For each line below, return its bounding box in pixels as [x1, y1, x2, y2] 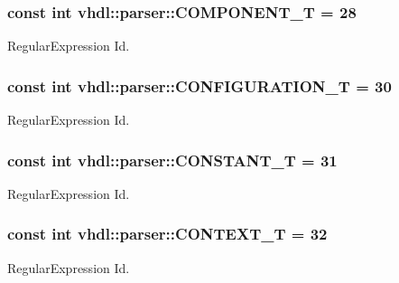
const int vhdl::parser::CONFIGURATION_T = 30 [7, 74, 392, 97]
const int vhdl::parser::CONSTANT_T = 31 [7, 148, 338, 171]
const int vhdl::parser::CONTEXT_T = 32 [7, 222, 328, 245]
